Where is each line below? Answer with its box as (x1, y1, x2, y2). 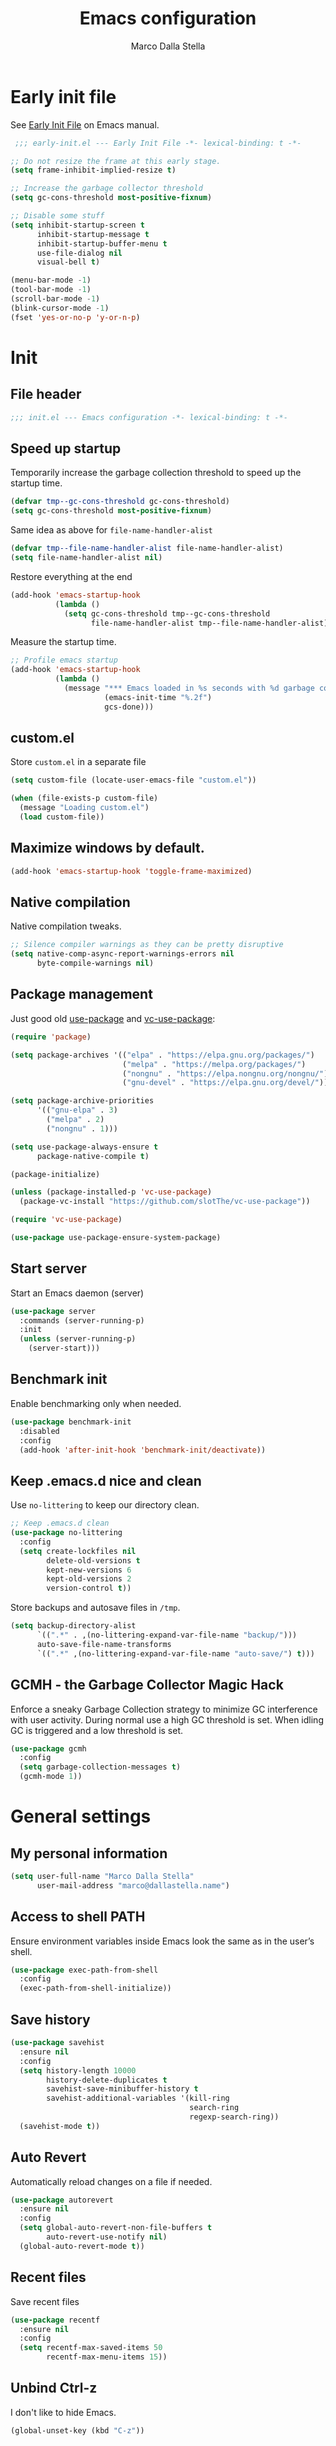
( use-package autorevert (10, 2195, 114, 2205)
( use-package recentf (10, 2315, 101, 2325)
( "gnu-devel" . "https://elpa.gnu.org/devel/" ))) (121, 1078, 333, 1088)
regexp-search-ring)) (189, 2112, 280, 2122)
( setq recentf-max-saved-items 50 (19, 2343, 163, 2353)
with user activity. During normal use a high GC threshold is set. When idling (10, 1713, 324, 1726)
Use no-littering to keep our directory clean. (10, 1499, 200, 1511)
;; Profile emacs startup (10, 655, 118, 666)
